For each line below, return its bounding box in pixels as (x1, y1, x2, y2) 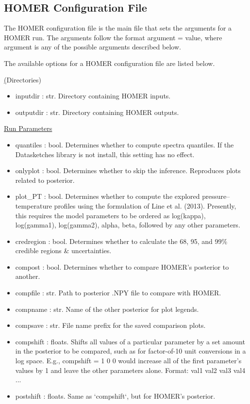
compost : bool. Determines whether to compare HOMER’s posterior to (15, 261, 229, 272)
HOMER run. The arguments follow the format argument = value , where (4, 32, 222, 42)
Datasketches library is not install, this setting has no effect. (15, 149, 195, 159)
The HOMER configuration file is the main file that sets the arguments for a (4, 23, 232, 33)
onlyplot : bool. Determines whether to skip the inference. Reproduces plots (15, 165, 241, 176)
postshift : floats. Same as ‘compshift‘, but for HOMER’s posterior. (15, 390, 216, 401)
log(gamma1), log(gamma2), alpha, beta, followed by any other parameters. (15, 220, 240, 230)
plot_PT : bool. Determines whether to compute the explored (15, 191, 200, 201)
